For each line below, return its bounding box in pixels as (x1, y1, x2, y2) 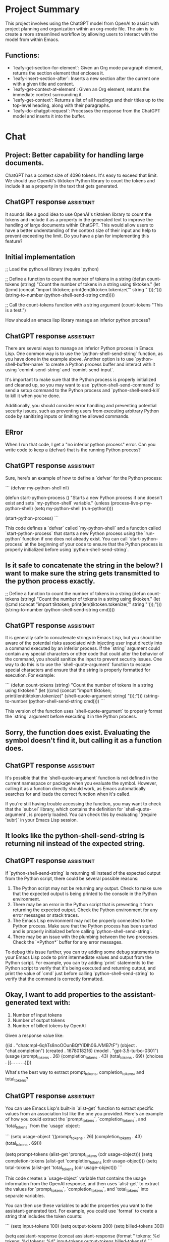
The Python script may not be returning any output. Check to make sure (12, 885, 162, 891)
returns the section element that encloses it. (12, 70, 104, 76)
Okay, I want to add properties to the (5, 990, 122, 999)
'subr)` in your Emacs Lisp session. (5, 817, 78, 823)
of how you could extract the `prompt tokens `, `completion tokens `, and (5, 1116, 146, 1123)
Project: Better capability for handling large (5, 151, 144, 160)
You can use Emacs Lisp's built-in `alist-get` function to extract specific (5, 1105, 154, 1111)
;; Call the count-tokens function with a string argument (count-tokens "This (5, 302, 163, 308)
